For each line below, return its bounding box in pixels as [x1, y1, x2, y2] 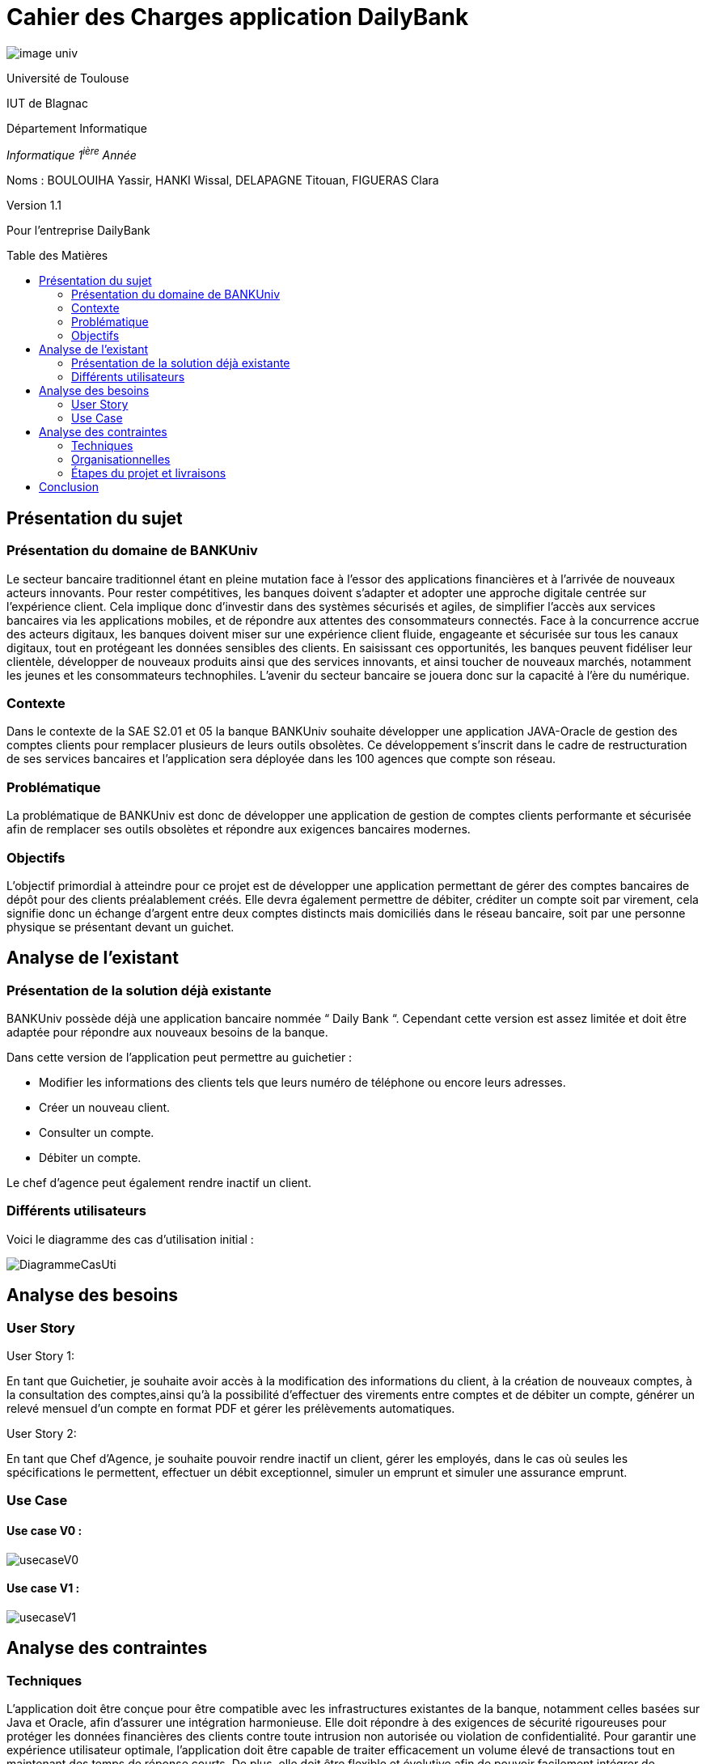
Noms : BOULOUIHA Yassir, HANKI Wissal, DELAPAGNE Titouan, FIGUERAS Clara [6, 173, 439, 188]
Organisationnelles [71, 452, 171, 467]
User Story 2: [6, 1427, 77, 1441]
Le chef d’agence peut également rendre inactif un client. [6, 1176, 311, 1190]
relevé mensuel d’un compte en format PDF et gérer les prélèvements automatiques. [6, 1401, 455, 1416]
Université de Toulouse [6, 70, 129, 85]
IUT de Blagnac [6, 95, 88, 110]
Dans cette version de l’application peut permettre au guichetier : [6, 1050, 353, 1065]
